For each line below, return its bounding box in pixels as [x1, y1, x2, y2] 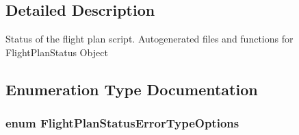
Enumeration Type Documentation [5, 78, 258, 99]
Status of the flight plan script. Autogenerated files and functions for [5, 32, 294, 46]
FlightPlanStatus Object [5, 45, 108, 59]
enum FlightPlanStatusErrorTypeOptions [5, 114, 239, 132]
